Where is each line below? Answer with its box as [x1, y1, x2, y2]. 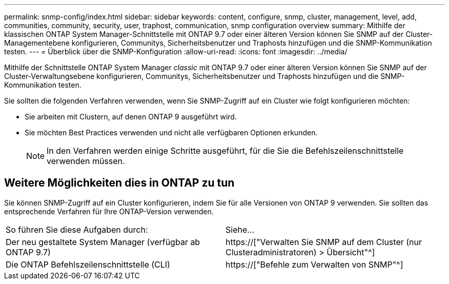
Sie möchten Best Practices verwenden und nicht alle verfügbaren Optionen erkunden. [25, 128, 318, 137]
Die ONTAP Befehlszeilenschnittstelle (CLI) [6, 259, 170, 270]
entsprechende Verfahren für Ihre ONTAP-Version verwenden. [4, 207, 214, 216]
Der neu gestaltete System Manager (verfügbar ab [6, 236, 200, 247]
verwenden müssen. [47, 156, 125, 166]
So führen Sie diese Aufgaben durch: [6, 224, 148, 235]
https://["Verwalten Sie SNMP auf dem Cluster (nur [226, 236, 422, 247]
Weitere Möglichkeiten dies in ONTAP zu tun [4, 176, 235, 190]
